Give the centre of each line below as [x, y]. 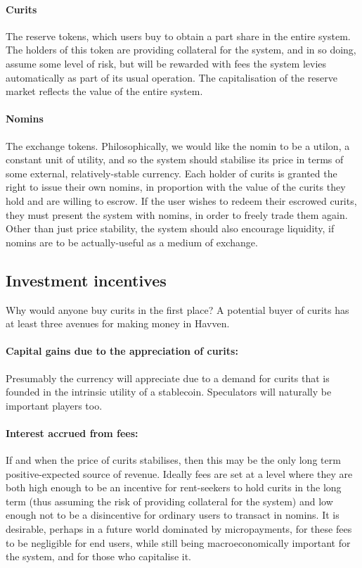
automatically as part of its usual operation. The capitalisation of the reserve [172, 77]
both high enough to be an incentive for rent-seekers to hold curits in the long [174, 487]
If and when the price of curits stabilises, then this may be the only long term [173, 460]
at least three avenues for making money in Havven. [118, 323]
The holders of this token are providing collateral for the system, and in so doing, [181, 50]
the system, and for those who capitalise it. [98, 556]
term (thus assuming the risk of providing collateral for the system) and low [169, 501]
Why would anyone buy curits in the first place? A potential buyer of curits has [177, 309]
